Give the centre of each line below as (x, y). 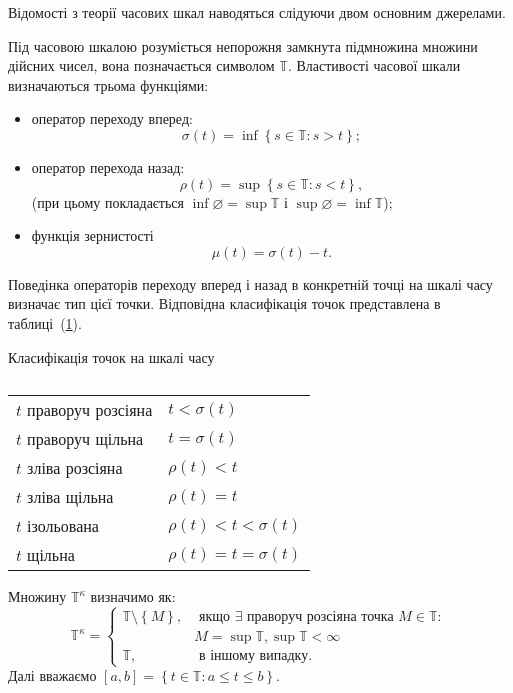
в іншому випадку (253, 656)
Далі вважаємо (52, 675)
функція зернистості (92, 235)
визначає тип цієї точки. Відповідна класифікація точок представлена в (224, 303)
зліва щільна (70, 497)
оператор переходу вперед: (112, 118)
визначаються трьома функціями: (108, 84)
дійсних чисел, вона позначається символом (141, 65)
